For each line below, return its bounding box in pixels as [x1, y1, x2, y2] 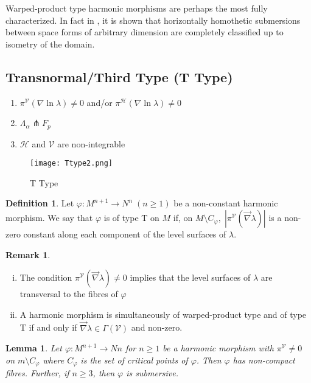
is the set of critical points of [80, 353, 188, 366]
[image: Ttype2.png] [30, 159, 113, 168]
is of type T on [103, 211, 159, 224]
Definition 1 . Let [5, 197, 74, 209]
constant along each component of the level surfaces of [23, 228, 226, 241]
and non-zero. [131, 321, 183, 334]
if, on [173, 211, 193, 224]
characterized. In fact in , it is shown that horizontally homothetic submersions [5, 13, 301, 26]
